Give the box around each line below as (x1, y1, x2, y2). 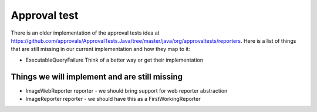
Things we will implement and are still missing (11, 72, 183, 82)
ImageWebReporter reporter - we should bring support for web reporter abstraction (25, 87, 228, 94)
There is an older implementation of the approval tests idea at (11, 29, 160, 36)
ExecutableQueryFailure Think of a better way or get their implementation (25, 56, 204, 63)
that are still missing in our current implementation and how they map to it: (11, 46, 191, 53)
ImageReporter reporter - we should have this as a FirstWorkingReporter (25, 96, 201, 103)
